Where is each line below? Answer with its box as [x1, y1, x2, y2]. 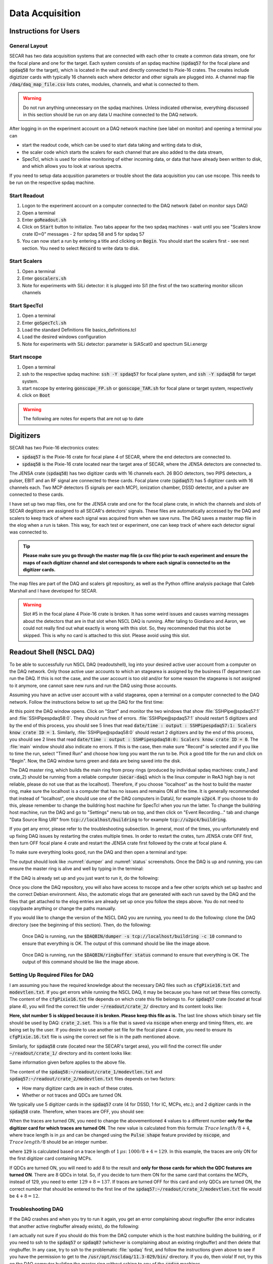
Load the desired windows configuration [22, 334, 106, 340]
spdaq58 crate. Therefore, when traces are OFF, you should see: [9, 1108, 145, 1114]
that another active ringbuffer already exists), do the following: [9, 1223, 140, 1229]
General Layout [9, 42, 48, 49]
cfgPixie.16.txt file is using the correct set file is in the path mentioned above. [9, 1034, 180, 1040]
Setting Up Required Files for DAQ [9, 971, 94, 978]
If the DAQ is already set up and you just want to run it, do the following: [9, 875, 159, 881]
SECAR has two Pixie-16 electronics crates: [9, 445, 100, 451]
